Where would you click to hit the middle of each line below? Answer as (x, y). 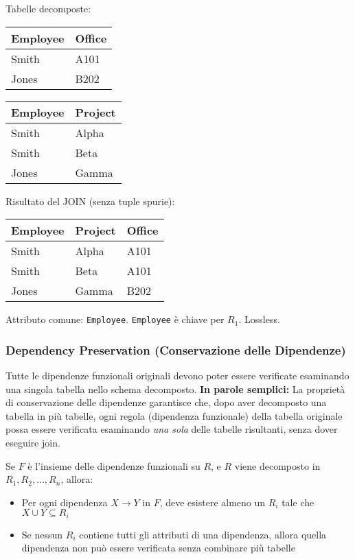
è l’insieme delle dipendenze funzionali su (114, 465)
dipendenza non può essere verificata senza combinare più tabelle (158, 548)
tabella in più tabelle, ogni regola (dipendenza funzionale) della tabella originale (174, 415)
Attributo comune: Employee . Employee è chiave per (115, 319)
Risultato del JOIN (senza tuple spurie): (90, 201)
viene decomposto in (277, 465)
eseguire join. (33, 443)
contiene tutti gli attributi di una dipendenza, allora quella (203, 534)
